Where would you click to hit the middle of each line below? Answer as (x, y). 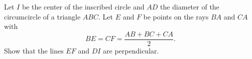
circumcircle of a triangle (42, 16)
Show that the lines (34, 50)
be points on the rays (176, 16)
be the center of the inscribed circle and (83, 6)
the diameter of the (190, 6)
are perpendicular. (131, 50)
